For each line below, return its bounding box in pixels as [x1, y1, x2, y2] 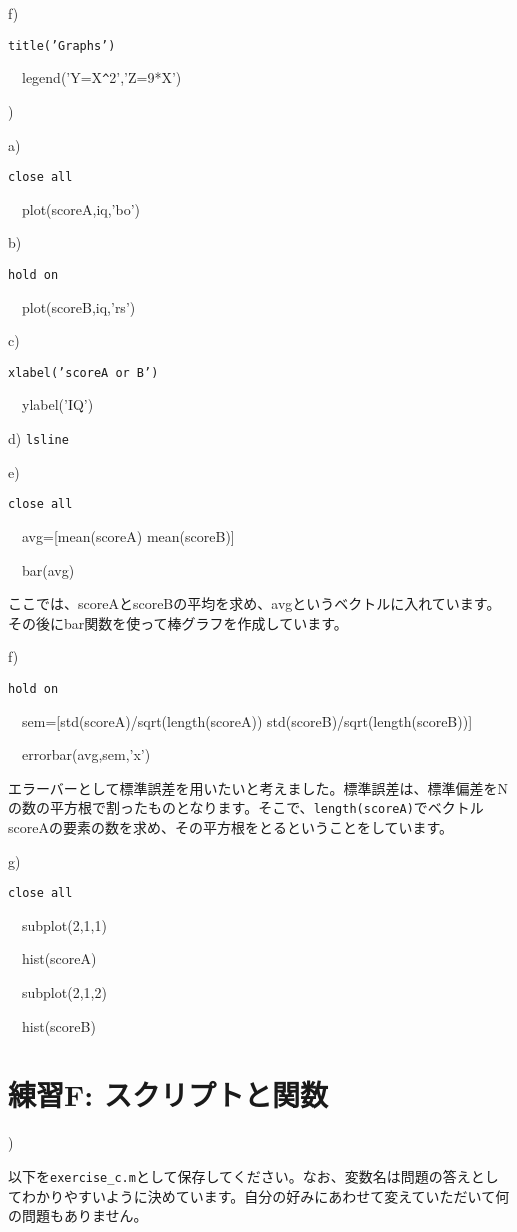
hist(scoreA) [21, 948, 97, 969]
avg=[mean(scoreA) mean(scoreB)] [21, 525, 235, 546]
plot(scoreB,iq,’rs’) [21, 296, 136, 317]
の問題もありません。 [8, 1205, 148, 1226]
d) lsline [8, 428, 69, 449]
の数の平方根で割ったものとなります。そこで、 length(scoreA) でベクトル [8, 797, 484, 818]
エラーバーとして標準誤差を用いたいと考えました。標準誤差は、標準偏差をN [8, 777, 508, 798]
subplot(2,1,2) [21, 982, 107, 1003]
